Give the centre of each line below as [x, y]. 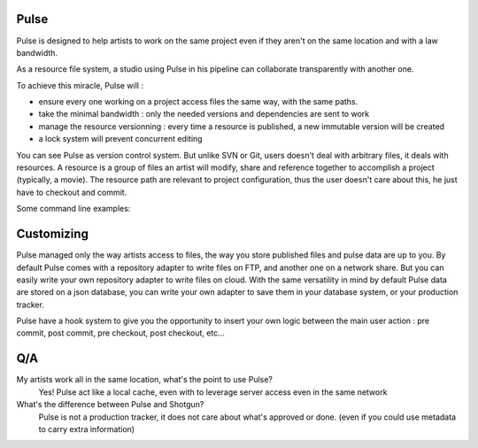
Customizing [52, 234]
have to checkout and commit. [72, 192]
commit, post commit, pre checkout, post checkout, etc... [120, 333]
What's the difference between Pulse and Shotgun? [110, 405]
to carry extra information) [87, 429]
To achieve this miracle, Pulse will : [80, 85]
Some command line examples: [73, 209]
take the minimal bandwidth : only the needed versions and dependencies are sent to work [204, 114]
